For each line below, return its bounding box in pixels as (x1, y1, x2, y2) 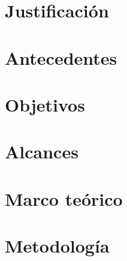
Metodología (5, 233, 110, 258)
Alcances (5, 139, 78, 164)
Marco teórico (5, 186, 123, 211)
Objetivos (5, 92, 85, 116)
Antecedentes (5, 45, 117, 70)
